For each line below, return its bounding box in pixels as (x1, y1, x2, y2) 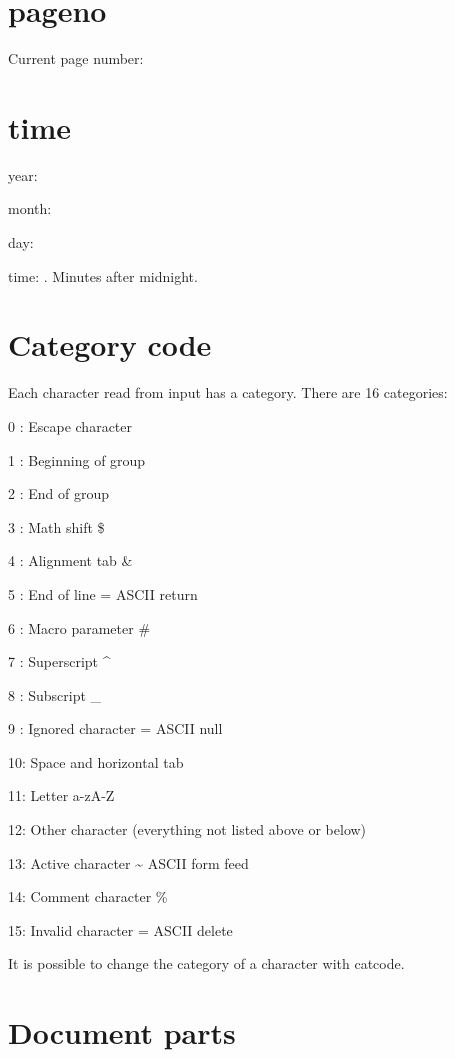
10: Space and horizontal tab (8, 751, 184, 772)
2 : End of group (8, 483, 109, 504)
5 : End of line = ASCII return (8, 583, 198, 604)
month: (8, 198, 52, 219)
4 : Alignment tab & (8, 550, 133, 571)
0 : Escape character (8, 415, 132, 436)
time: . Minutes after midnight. (8, 265, 198, 286)
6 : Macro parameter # (8, 617, 151, 638)
